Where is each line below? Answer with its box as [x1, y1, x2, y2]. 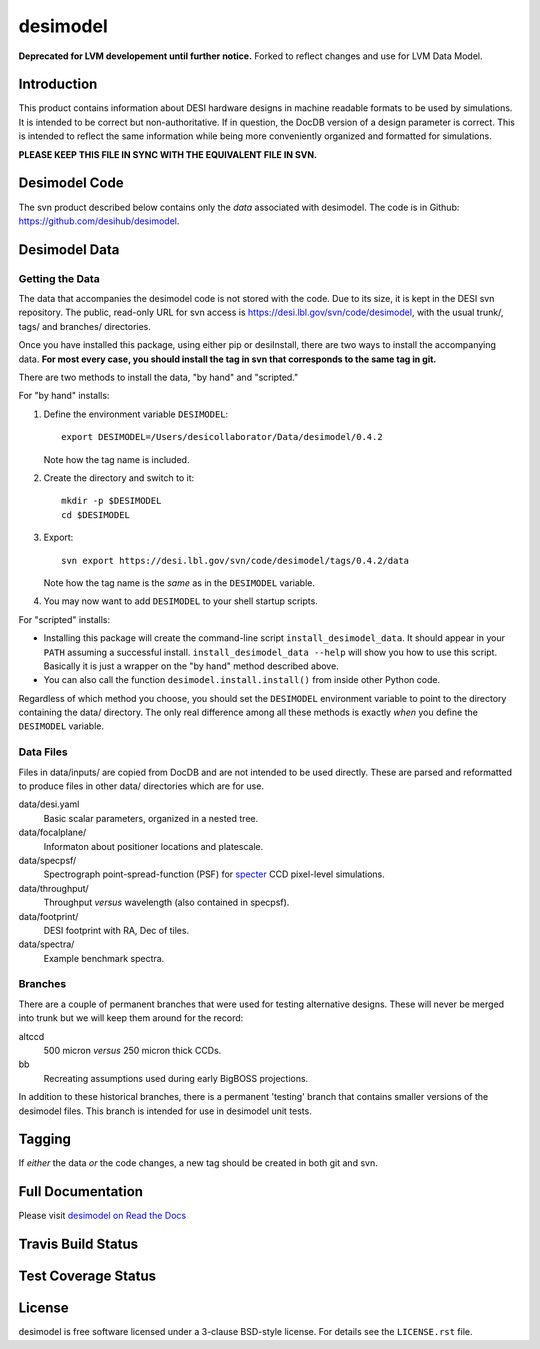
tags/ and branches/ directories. [18, 320, 152, 332]
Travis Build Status [18, 1236, 139, 1253]
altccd [18, 1030, 45, 1042]
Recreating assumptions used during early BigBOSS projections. [43, 1072, 309, 1084]
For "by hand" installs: [18, 390, 110, 402]
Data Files [18, 745, 69, 759]
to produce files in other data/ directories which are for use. [18, 780, 265, 792]
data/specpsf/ [18, 854, 77, 866]
